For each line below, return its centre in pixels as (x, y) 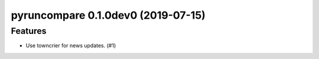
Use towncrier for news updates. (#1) (71, 46)
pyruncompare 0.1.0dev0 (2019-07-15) (108, 15)
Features (29, 31)
